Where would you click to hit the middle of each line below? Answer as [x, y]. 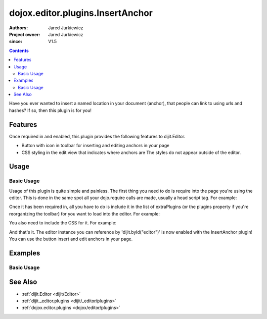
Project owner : [25, 34]
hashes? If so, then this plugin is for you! [50, 110]
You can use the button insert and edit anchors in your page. [71, 239]
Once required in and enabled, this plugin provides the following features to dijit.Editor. [97, 136]
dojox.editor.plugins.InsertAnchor [81, 13]
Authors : [19, 28]
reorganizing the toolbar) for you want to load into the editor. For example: [85, 213]
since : [16, 42]
